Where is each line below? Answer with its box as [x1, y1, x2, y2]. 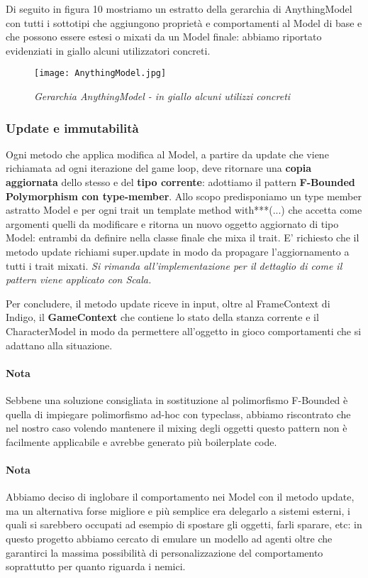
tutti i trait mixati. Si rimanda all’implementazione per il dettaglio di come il [6, 258, 342, 273]
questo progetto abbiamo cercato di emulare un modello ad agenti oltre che [6, 530, 333, 545]
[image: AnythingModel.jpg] [34, 68, 167, 79]
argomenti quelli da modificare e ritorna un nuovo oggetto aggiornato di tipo [6, 216, 339, 231]
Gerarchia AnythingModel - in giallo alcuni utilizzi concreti [34, 89, 291, 104]
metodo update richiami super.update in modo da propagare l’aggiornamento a [6, 244, 350, 258]
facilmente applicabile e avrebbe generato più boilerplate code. [6, 434, 277, 449]
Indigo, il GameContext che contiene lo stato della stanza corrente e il [6, 310, 319, 325]
